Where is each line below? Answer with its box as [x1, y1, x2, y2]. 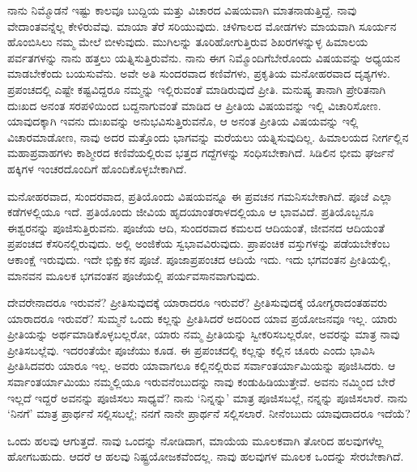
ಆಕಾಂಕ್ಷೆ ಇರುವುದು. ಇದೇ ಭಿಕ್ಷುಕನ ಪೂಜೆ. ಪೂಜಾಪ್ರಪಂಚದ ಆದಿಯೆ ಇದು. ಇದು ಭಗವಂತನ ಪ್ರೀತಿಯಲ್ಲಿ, [7, 250, 391, 267]
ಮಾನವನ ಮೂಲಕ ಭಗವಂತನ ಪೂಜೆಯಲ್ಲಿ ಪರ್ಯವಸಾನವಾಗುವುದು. [7, 266, 260, 283]
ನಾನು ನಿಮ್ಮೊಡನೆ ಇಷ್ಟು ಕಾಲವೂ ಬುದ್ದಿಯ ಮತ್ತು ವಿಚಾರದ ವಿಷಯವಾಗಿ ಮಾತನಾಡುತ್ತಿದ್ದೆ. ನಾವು [7, 2, 357, 18]
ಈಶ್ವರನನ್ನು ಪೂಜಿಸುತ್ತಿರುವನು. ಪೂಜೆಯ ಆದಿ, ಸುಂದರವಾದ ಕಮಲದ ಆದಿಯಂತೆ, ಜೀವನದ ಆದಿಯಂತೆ [7, 219, 385, 236]
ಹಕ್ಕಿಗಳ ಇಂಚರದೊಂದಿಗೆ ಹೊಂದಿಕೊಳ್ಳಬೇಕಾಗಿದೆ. [7, 159, 187, 176]
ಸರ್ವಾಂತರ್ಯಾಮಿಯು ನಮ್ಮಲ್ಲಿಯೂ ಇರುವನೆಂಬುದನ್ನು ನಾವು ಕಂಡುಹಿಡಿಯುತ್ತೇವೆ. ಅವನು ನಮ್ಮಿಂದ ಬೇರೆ [7, 373, 395, 390]
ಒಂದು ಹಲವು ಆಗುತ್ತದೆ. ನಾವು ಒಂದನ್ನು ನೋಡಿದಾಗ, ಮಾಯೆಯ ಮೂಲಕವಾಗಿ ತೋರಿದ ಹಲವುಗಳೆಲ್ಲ [7, 432, 384, 449]
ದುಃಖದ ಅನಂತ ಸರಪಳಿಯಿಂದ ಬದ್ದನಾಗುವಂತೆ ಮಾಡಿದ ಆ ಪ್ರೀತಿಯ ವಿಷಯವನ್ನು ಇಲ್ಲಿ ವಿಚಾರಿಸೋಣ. [7, 96, 381, 113]
